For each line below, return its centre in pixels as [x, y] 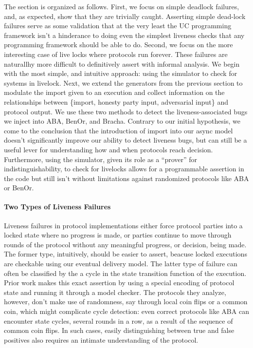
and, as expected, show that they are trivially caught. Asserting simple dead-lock [125, 16]
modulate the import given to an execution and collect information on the [114, 92]
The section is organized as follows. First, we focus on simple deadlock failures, [122, 6]
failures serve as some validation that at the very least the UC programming [118, 26]
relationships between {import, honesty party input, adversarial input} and [116, 101]
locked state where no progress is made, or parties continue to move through [118, 235]
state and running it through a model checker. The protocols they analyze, [115, 292]
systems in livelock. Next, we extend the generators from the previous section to [123, 82]
